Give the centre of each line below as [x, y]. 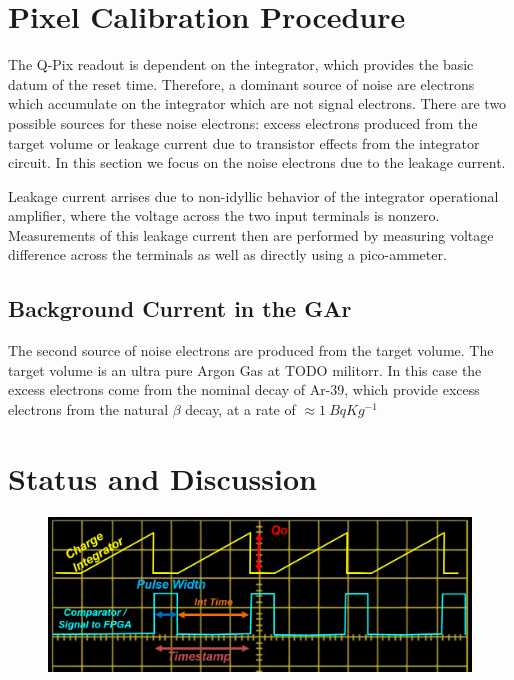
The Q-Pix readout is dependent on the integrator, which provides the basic [241, 64]
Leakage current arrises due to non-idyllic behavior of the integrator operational [253, 195]
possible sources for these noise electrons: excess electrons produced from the [243, 122]
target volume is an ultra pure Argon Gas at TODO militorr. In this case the [245, 369]
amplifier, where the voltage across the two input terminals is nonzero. [224, 215]
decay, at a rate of [240, 409]
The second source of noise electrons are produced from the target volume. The [251, 350]
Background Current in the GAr [180, 308]
